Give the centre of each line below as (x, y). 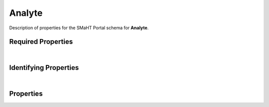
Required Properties (41, 42)
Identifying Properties (44, 68)
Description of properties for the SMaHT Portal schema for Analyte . (79, 28)
